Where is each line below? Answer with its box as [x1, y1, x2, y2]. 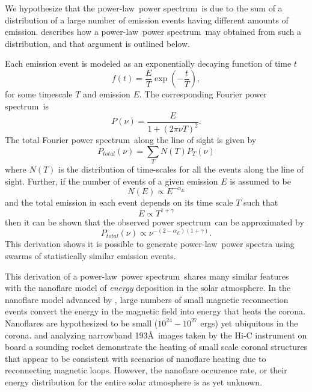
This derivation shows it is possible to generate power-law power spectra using [5, 237, 295, 250]
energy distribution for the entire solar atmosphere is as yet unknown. [5, 375, 263, 388]
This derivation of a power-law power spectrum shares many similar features [5, 269, 289, 282]
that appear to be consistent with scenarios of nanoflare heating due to [5, 352, 266, 364]
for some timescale [5, 88, 73, 100]
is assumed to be [230, 174, 291, 187]
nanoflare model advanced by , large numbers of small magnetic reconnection [5, 293, 289, 305]
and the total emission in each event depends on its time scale [5, 195, 233, 208]
